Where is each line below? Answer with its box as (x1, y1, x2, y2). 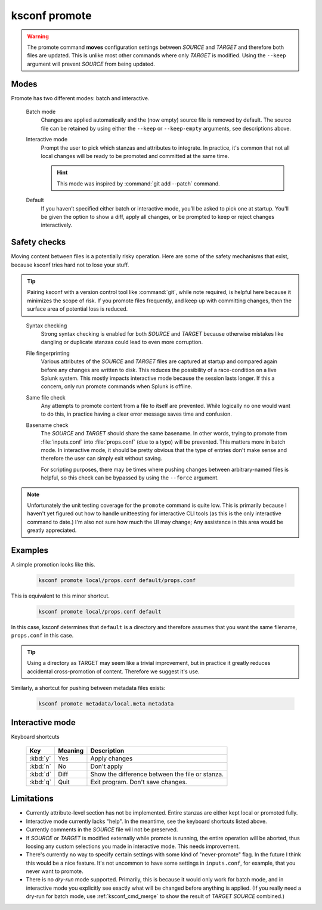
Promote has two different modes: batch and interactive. (11, 94, 150, 101)
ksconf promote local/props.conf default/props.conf (38, 577, 196, 584)
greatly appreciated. (27, 527, 77, 534)
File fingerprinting (26, 349, 70, 357)
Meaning (57, 746, 84, 754)
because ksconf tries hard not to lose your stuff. (11, 261, 129, 268)
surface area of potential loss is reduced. (27, 305, 128, 312)
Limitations (11, 794, 54, 804)
